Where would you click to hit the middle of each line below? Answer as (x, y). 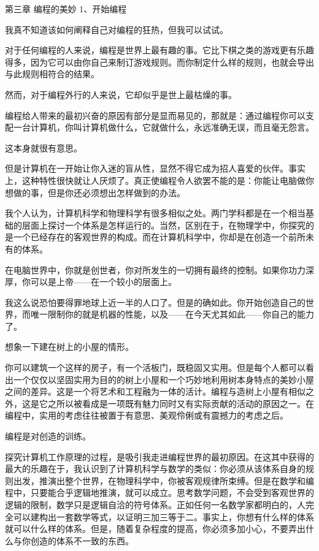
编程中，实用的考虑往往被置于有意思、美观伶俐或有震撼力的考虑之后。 (147, 415)
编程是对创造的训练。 (48, 436)
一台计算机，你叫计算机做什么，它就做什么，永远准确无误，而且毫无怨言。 (163, 127)
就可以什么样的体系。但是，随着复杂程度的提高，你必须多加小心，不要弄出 (155, 529)
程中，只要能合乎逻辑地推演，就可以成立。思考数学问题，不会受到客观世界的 (159, 492)
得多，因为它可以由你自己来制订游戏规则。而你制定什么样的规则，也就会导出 (159, 62)
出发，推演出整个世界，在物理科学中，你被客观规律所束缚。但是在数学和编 (163, 480)
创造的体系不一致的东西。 (82, 540)
